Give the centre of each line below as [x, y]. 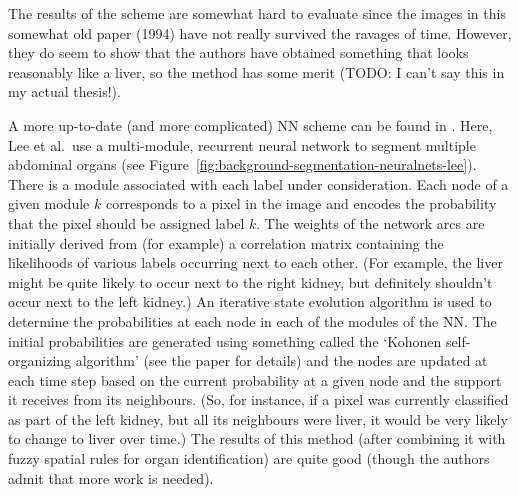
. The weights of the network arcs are [370, 222]
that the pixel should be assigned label [126, 222]
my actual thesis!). [64, 91]
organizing [40, 360]
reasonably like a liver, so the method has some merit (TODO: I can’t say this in [256, 71]
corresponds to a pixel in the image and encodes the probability [301, 203]
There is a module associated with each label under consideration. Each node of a [258, 183]
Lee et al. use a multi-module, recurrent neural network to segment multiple [242, 144]
